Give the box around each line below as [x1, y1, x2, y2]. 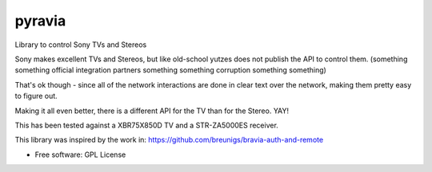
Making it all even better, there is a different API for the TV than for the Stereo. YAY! [14, 106, 290, 115]
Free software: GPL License [34, 150, 126, 159]
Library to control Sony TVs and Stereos [14, 40, 147, 49]
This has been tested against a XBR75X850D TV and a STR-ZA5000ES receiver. [14, 120, 279, 130]
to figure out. [14, 92, 58, 101]
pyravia [14, 12, 66, 29]
